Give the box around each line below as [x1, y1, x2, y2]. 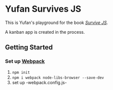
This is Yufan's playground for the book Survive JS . [5, 20, 108, 25]
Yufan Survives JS [5, 3, 81, 15]
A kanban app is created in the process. [5, 29, 85, 35]
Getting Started [5, 43, 53, 52]
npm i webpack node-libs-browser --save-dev [12, 75, 104, 80]
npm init [12, 70, 30, 75]
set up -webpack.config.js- [12, 79, 67, 85]
